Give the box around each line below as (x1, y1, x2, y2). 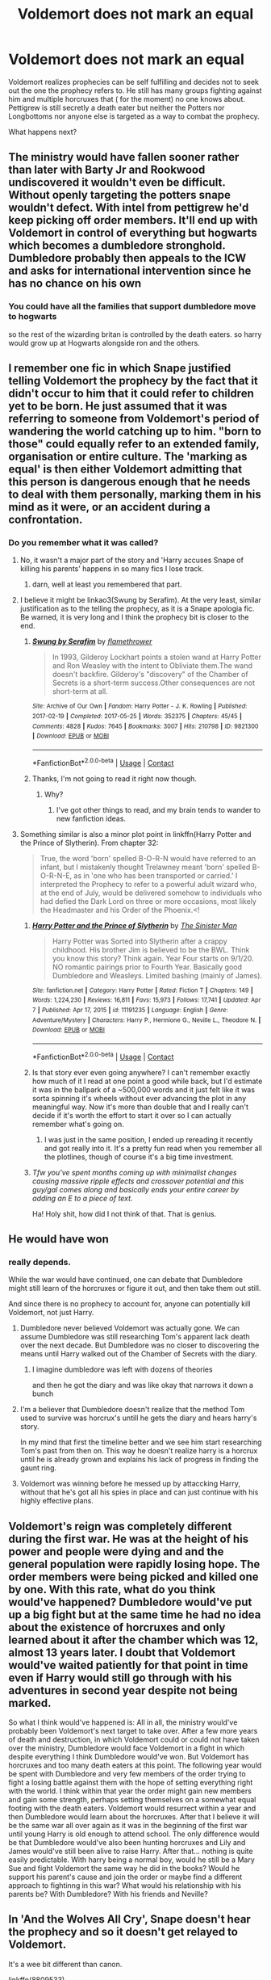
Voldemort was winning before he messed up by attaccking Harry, (19, 1479, 240, 1489)
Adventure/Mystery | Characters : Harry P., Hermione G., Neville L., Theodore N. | (31, 1015, 261, 1024)
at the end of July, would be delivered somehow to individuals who (40, 888, 263, 898)
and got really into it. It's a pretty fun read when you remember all (44, 1143, 262, 1153)
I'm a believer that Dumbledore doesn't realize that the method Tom (19, 1405, 245, 1415)
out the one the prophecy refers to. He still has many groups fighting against (8, 86, 262, 95)
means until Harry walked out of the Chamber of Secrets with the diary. (19, 1349, 257, 1359)
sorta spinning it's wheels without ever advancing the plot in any (31, 1093, 247, 1103)
